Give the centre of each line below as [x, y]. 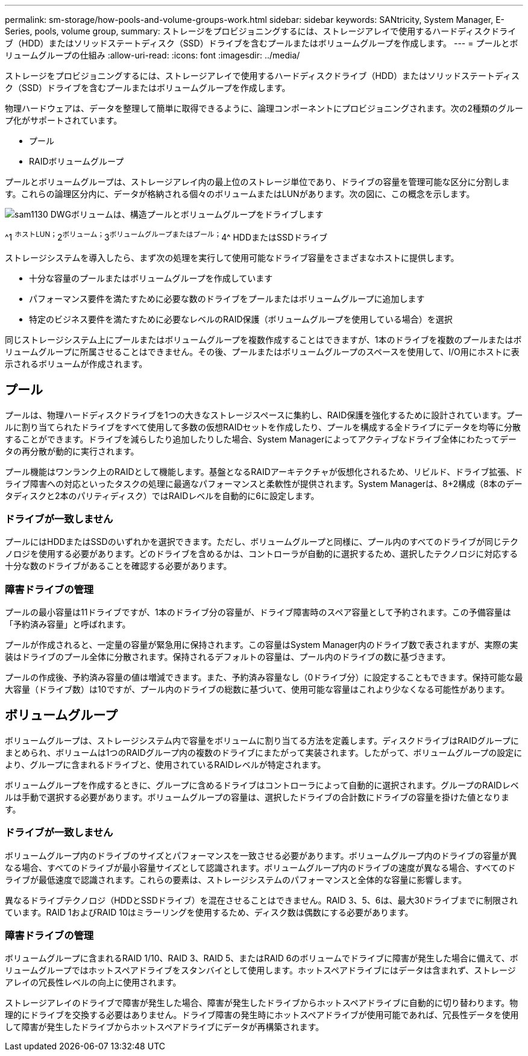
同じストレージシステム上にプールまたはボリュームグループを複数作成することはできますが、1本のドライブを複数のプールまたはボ [263, 339]
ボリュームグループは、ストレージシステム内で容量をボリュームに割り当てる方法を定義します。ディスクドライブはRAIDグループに [262, 740]
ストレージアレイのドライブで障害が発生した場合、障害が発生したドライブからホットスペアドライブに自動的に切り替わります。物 [262, 1003]
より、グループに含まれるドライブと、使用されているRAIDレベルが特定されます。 [165, 764]
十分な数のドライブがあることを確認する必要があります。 [118, 566]
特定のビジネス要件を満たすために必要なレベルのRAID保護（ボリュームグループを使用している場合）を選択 [241, 319]
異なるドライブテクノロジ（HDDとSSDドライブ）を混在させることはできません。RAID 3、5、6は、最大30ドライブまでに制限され [262, 900]
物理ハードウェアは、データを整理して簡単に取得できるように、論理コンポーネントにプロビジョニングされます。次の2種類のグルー [264, 108]
